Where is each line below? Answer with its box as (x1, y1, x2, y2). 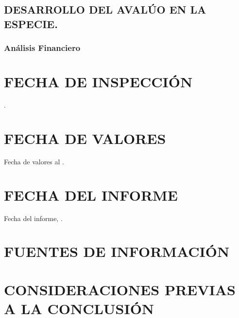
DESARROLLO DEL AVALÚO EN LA (4, 2, 206, 17)
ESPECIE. (4, 16, 58, 31)
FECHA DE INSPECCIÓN (4, 72, 193, 92)
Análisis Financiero (4, 42, 81, 54)
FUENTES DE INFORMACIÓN (4, 241, 230, 261)
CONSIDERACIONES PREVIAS (4, 279, 236, 299)
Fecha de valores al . (4, 156, 64, 166)
